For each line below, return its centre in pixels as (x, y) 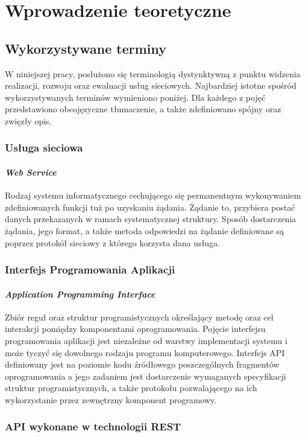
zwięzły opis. (28, 120)
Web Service (31, 172)
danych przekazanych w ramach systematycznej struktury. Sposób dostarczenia (151, 219)
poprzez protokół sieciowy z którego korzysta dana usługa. (113, 242)
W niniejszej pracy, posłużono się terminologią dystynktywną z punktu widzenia (153, 73)
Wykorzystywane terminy (86, 48)
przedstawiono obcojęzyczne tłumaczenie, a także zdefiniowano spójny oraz (143, 109)
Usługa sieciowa (44, 148)
